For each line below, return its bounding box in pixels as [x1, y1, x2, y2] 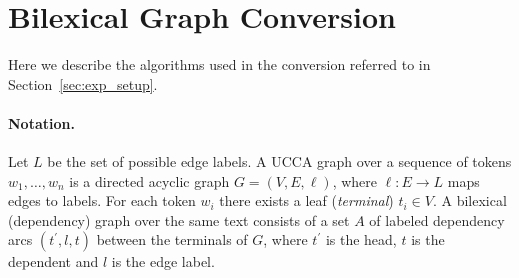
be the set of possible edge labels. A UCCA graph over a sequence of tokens [47, 151, 512, 172]
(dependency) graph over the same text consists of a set [8, 209, 350, 230]
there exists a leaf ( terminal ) [219, 190, 394, 211]
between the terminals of [96, 229, 248, 250]
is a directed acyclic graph [69, 170, 230, 191]
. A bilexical [432, 190, 507, 211]
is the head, [325, 229, 397, 250]
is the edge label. [111, 251, 215, 272]
